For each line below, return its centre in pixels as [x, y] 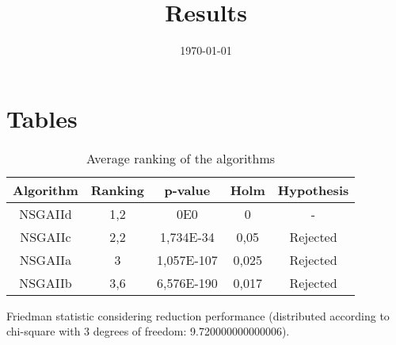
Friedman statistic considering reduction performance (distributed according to [198, 315]
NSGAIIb [46, 282]
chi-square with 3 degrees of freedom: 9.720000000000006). [148, 331]
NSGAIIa [46, 259]
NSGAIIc [46, 236]
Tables [42, 118]
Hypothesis [313, 190]
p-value [187, 190]
